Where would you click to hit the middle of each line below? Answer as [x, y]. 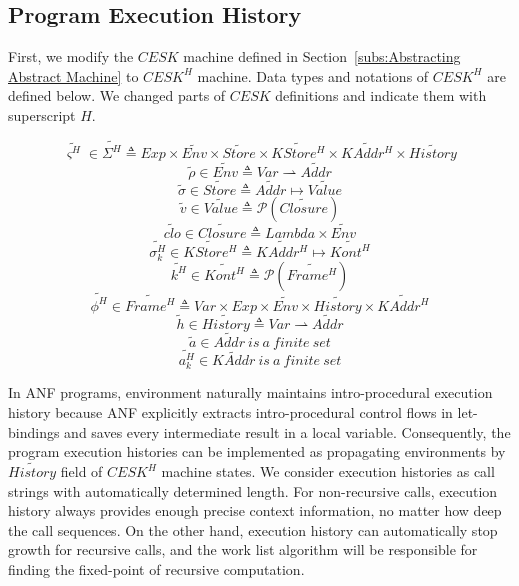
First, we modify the [71, 56]
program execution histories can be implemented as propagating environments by [257, 451]
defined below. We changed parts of [117, 95]
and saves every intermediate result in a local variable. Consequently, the [287, 431]
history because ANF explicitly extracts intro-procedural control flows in [230, 412]
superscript [42, 114]
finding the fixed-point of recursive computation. [156, 569]
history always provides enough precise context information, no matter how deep [255, 510]
